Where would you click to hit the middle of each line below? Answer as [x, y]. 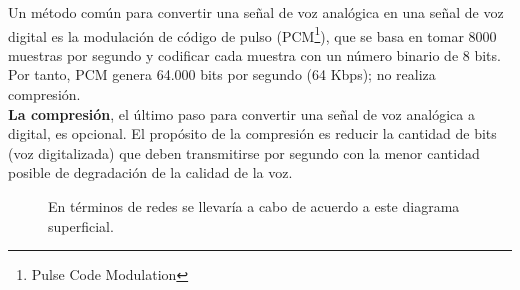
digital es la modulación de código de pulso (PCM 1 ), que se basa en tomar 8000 [252, 34]
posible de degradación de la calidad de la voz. [150, 172]
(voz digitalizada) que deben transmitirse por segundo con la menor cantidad [244, 152]
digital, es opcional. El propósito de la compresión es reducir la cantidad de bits [252, 133]
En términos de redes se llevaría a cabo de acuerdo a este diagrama [254, 206]
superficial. [81, 225]
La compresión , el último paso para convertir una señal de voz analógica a [241, 113]
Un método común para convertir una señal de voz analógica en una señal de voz [256, 12]
